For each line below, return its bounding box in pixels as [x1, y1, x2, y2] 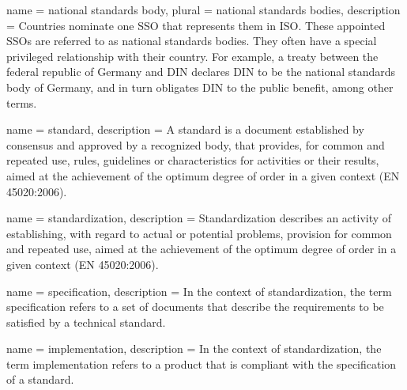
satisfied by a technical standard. [6, 313, 166, 330]
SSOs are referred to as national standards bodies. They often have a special [6, 32, 377, 49]
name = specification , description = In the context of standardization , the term [6, 282, 392, 299]
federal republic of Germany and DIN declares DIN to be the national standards [6, 63, 396, 80]
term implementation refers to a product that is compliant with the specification [6, 355, 397, 372]
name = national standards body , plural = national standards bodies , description [6, 2, 401, 17]
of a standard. [6, 371, 74, 388]
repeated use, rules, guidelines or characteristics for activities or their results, [6, 152, 379, 168]
